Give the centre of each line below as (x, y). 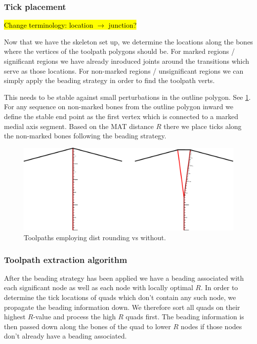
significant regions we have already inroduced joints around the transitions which (127, 61)
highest (15, 317)
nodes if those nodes (211, 326)
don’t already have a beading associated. (65, 336)
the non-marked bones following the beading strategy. (85, 136)
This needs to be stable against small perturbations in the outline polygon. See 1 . (128, 97)
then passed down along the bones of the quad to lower (87, 326)
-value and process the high (74, 317)
